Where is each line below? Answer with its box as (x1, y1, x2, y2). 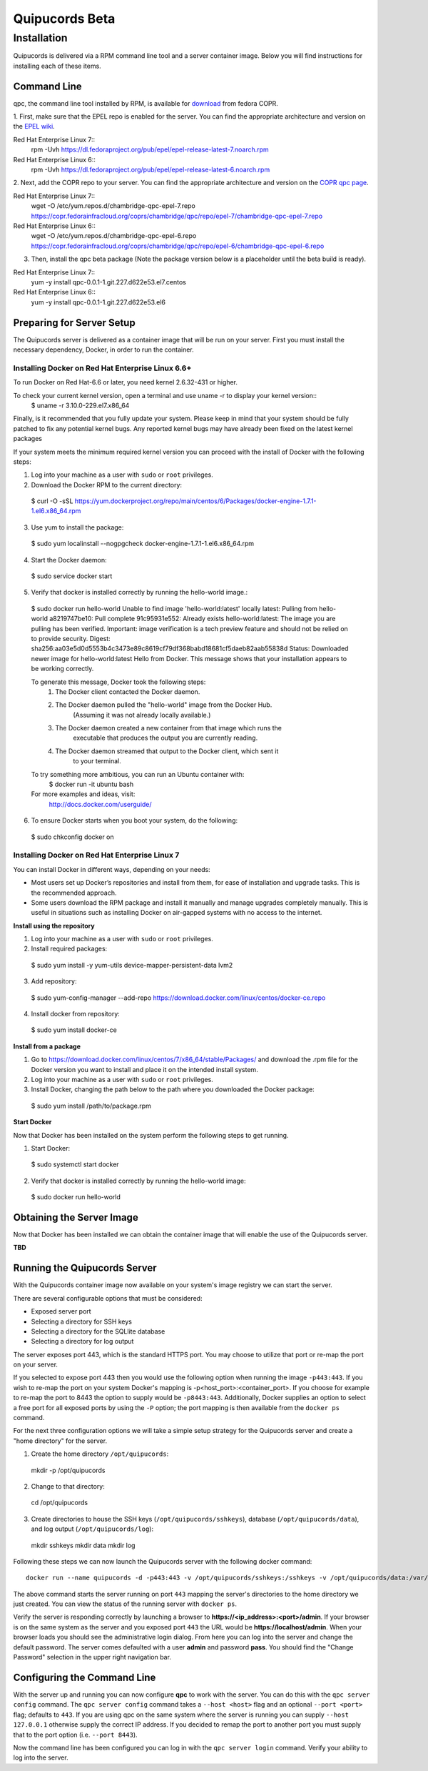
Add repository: (31, 977, 77, 986)
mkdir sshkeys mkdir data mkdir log (31, 1541, 136, 1549)
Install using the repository (13, 921, 96, 930)
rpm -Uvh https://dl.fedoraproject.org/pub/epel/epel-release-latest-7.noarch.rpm (31, 145, 269, 154)
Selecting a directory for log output (31, 1337, 134, 1346)
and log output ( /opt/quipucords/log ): (31, 1524, 153, 1533)
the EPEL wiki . (13, 122, 55, 131)
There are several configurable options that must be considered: (13, 1294, 203, 1302)
